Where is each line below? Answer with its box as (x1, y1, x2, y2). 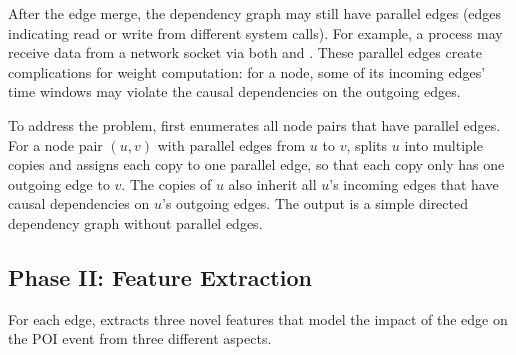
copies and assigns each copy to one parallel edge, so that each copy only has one (8, 154, 505, 175)
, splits (346, 134, 388, 155)
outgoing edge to (8, 173, 110, 194)
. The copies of (121, 173, 212, 194)
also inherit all (228, 173, 317, 194)
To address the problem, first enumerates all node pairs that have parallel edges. (8, 114, 501, 135)
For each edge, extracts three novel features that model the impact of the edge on (8, 308, 508, 329)
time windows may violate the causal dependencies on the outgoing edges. (8, 81, 461, 102)
